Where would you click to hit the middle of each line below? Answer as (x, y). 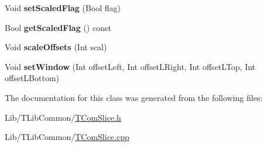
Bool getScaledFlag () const (58, 27)
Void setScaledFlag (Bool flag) (63, 8)
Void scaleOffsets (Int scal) (56, 47)
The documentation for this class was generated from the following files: (134, 97)
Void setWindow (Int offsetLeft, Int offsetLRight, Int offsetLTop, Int (130, 66)
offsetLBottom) (32, 78)
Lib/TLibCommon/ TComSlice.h (63, 117)
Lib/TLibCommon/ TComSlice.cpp (67, 137)
